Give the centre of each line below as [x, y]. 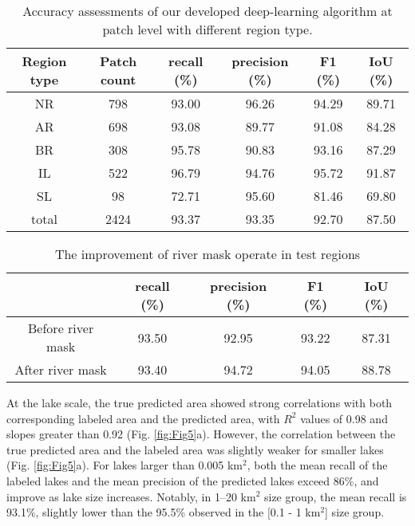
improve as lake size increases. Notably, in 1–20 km [131, 496]
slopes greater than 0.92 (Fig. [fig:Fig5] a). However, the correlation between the [201, 434]
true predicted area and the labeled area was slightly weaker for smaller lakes [195, 449]
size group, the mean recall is [335, 496]
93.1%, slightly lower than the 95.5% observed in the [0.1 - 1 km [164, 512]
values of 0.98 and [344, 418]
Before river [61, 328]
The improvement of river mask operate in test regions [207, 254]
